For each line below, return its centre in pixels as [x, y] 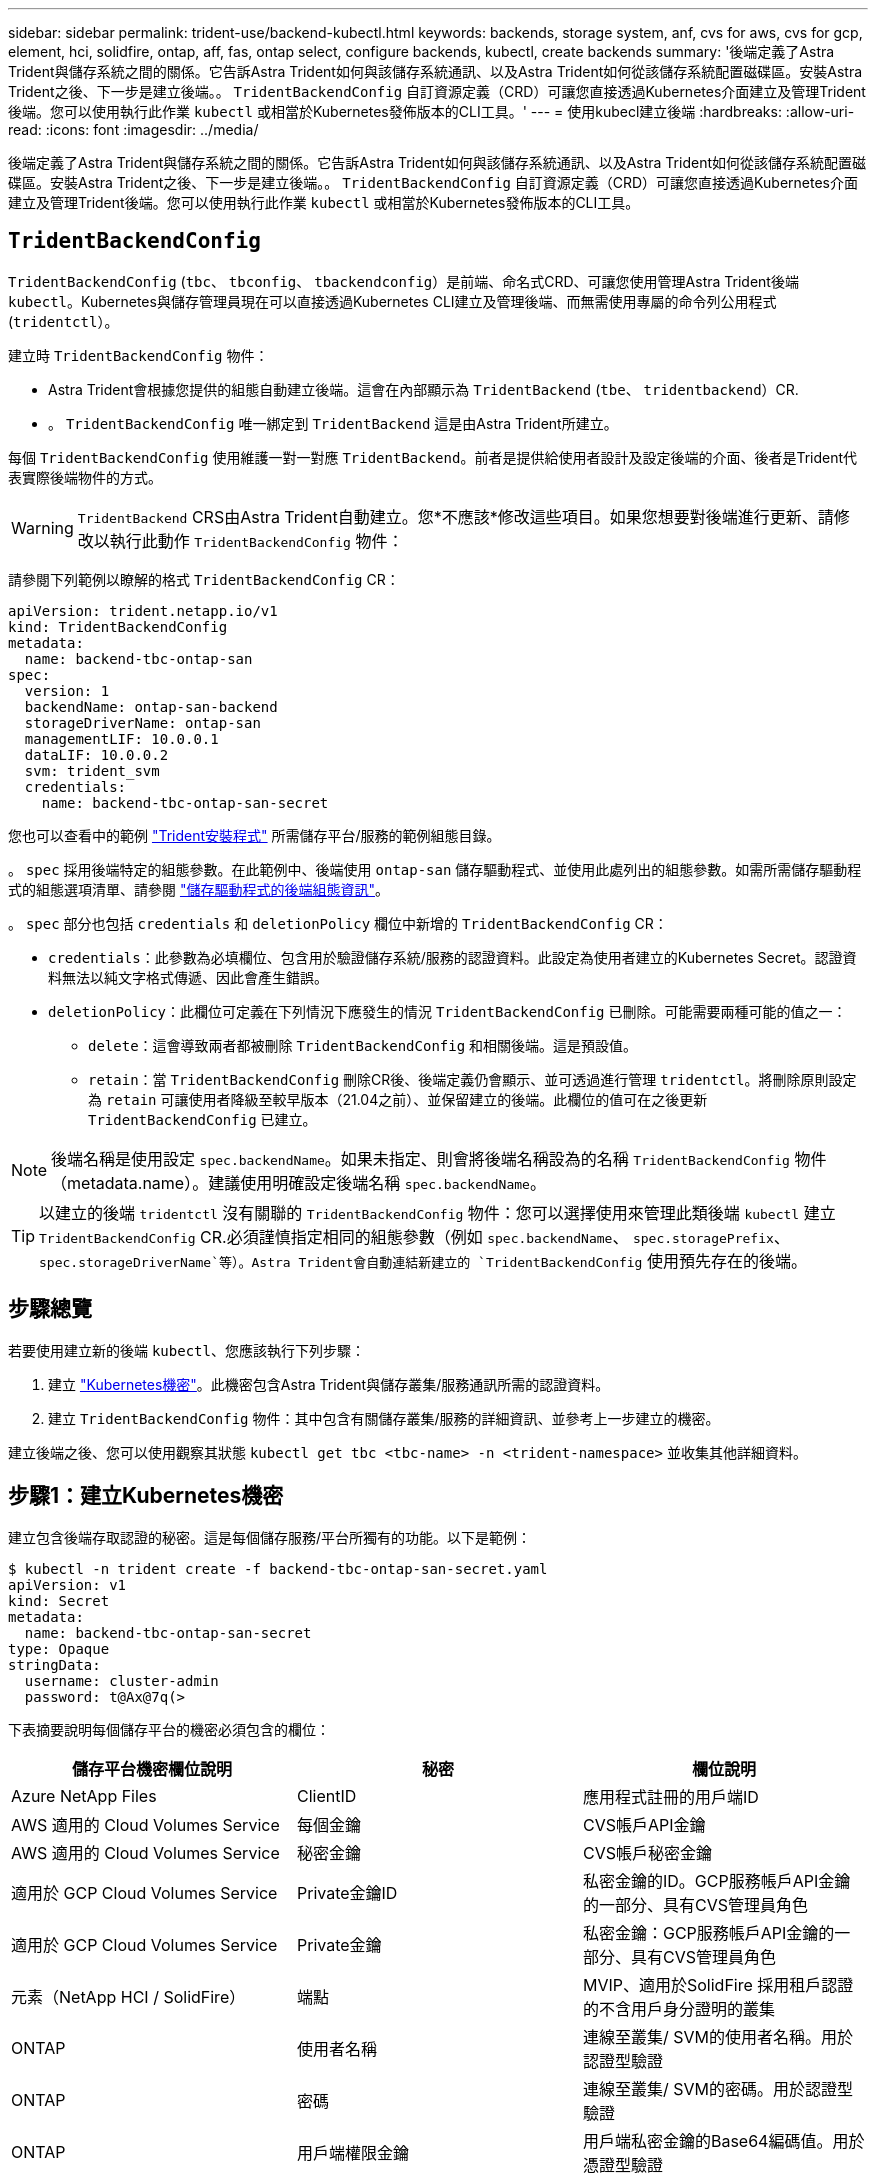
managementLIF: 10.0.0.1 [121, 738]
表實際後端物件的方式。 [85, 477]
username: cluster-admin [121, 1680]
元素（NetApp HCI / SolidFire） [128, 1996]
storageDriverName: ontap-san [142, 722]
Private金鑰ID [347, 1892]
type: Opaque [59, 1648]
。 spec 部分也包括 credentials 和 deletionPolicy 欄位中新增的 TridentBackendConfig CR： [338, 923]
